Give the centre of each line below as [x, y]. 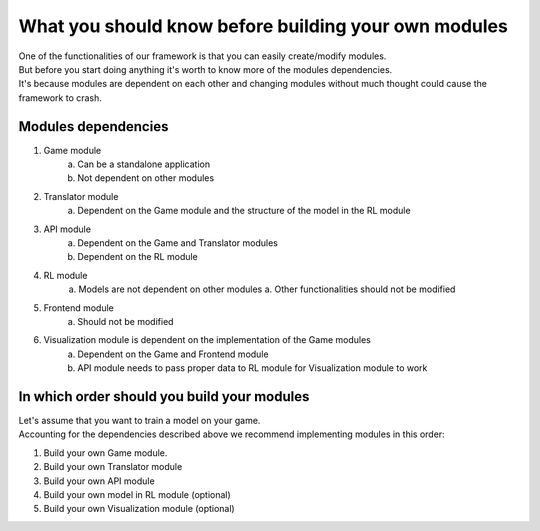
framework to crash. [60, 97]
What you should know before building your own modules [263, 26]
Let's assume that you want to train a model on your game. [139, 420]
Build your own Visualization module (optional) [139, 509]
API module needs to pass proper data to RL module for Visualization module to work [252, 368]
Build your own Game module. [105, 452]
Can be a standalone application [143, 164]
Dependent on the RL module [138, 257]
